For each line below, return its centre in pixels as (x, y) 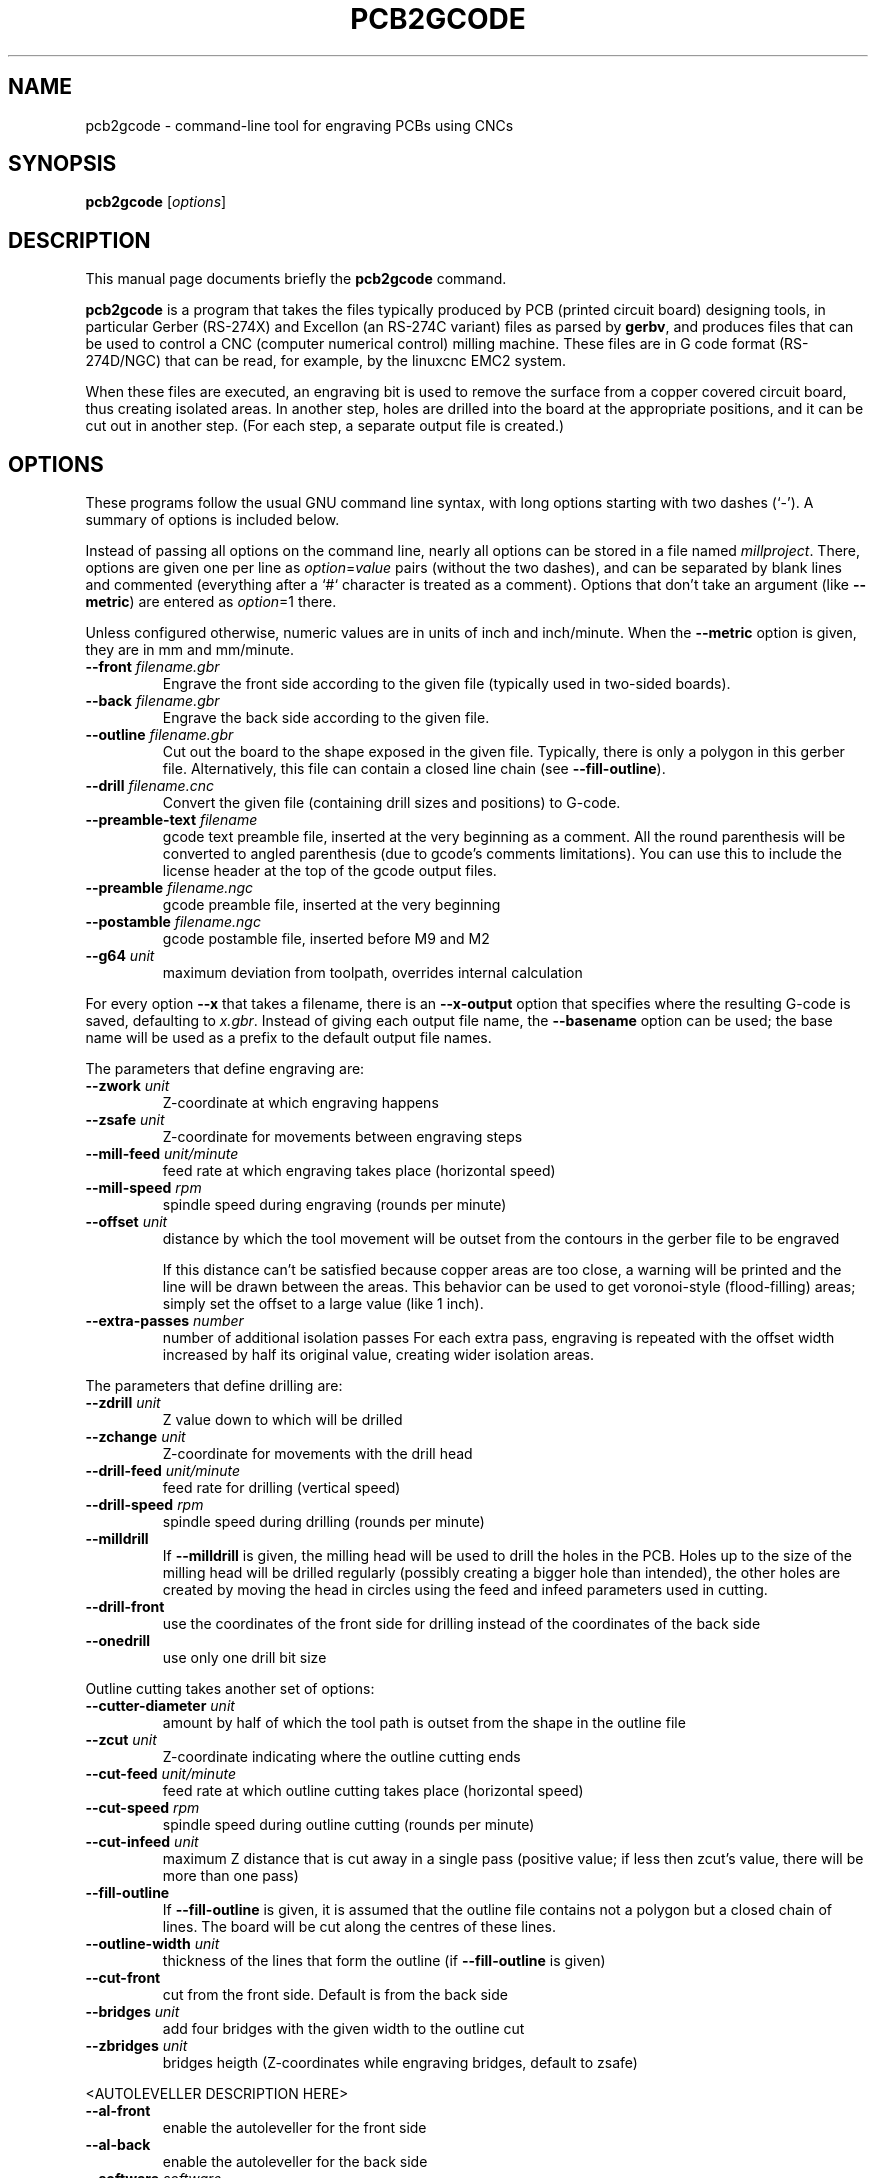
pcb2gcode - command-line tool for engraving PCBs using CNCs (299, 125)
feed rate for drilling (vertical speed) (281, 1488)
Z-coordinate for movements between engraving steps (342, 1137)
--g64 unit (120, 956)
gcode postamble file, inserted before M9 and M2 (326, 939)
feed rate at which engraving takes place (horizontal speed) (359, 1171)
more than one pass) (230, 1876)
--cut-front (123, 1978)
